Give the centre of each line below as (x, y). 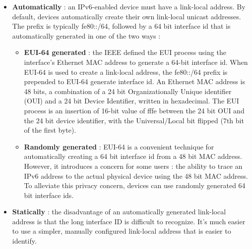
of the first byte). (50, 130)
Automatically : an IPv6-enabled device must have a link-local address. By (129, 6)
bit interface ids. (49, 195)
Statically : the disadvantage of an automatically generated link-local (119, 212)
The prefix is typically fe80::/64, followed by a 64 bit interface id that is (121, 26)
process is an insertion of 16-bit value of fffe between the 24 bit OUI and (134, 110)
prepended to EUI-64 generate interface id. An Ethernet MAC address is (134, 81)
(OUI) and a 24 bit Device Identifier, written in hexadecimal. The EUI (131, 101)
